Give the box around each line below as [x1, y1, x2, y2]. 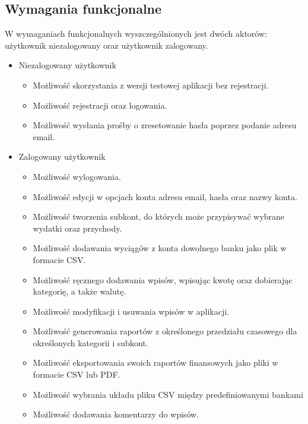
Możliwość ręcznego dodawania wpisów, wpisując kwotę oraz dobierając [33, 273, 293, 286]
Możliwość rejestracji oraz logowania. [33, 99, 167, 111]
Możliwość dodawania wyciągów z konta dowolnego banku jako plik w [33, 242, 287, 254]
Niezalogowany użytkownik [18, 59, 116, 71]
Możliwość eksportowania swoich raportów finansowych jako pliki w [33, 356, 278, 369]
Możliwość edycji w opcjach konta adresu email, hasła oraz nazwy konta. [33, 190, 297, 202]
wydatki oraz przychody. [33, 222, 122, 234]
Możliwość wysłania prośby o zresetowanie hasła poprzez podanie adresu [33, 119, 297, 131]
